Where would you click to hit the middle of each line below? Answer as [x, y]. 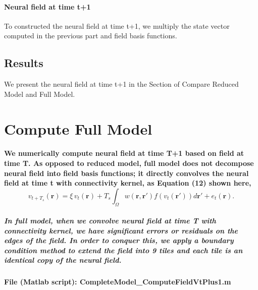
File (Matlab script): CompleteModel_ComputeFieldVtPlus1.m [118, 282]
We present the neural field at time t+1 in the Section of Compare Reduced [121, 84]
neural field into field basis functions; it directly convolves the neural [126, 173]
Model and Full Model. [40, 94]
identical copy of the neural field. [63, 260]
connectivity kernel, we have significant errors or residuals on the [121, 230]
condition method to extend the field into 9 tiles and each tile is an [123, 250]
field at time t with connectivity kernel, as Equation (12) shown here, [128, 183]
